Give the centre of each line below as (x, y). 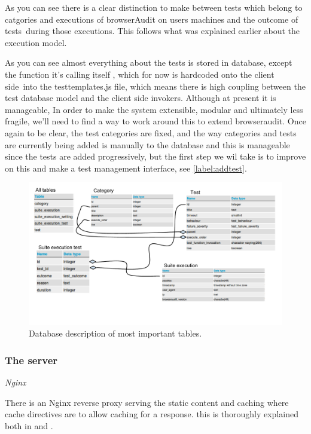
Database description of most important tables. (115, 333)
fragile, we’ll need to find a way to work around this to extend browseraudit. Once (155, 121)
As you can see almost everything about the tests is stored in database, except (149, 62)
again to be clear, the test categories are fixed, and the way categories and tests (151, 132)
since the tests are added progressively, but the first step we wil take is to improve (155, 156)
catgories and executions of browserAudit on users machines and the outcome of (152, 19)
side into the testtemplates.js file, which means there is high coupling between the (155, 86)
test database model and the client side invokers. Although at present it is (141, 98)
